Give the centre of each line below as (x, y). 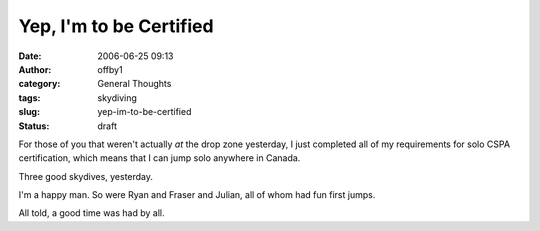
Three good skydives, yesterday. (86, 176)
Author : (35, 69)
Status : (34, 126)
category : (39, 84)
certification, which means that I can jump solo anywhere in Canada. (159, 158)
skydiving (117, 97)
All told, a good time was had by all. (91, 213)
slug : (29, 112)
